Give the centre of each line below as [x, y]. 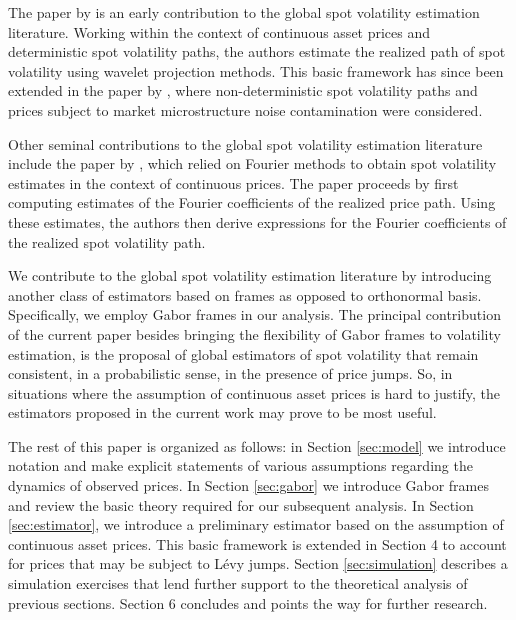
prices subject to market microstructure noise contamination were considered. [245, 109]
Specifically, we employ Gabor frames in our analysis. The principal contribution [254, 314]
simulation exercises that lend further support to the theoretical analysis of [238, 583]
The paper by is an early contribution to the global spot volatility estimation [244, 12]
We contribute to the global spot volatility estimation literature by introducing [250, 275]
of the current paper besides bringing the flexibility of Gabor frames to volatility [254, 333]
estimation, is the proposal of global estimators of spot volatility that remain [243, 353]
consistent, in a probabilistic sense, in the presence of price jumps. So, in [230, 373]
